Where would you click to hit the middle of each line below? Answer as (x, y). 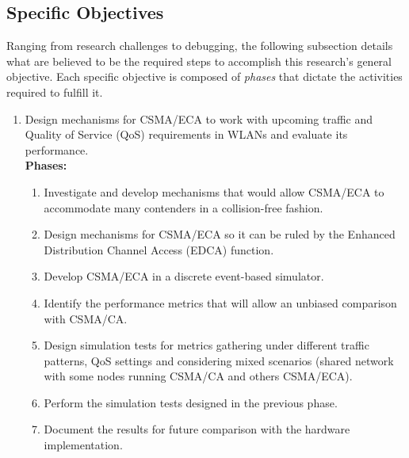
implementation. (83, 445)
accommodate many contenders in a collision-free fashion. (183, 207)
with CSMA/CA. (86, 318)
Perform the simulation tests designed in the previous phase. (191, 402)
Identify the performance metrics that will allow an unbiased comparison (220, 302)
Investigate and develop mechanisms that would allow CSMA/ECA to (214, 191)
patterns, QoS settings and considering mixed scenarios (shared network (219, 360)
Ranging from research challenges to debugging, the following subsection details (200, 46)
